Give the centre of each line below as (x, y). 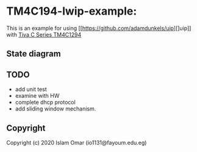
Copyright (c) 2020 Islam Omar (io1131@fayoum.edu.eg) (77, 142)
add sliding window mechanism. (56, 109)
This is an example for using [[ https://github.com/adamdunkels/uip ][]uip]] (99, 28)
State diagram (34, 54)
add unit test (31, 89)
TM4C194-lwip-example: (72, 11)
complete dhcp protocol (45, 103)
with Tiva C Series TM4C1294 (44, 34)
